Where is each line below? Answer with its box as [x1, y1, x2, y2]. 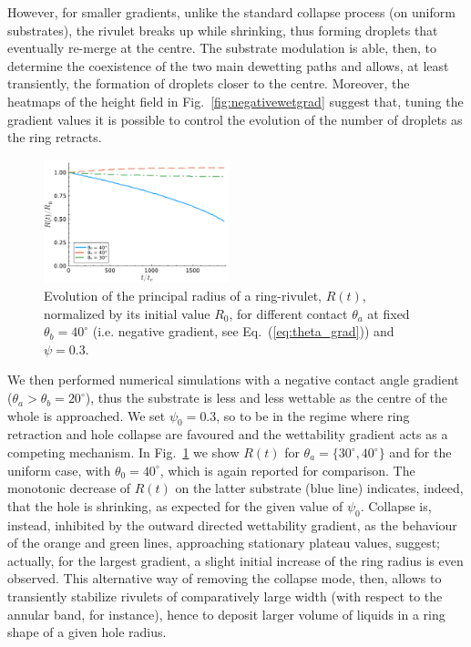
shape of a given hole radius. [7, 622, 167, 642]
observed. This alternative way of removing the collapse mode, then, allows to [7, 569, 442, 588]
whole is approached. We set [7, 406, 166, 425]
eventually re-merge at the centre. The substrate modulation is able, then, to [7, 38, 436, 57]
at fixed [367, 303, 410, 323]
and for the [389, 443, 452, 462]
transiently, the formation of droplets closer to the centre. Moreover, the [7, 74, 410, 93]
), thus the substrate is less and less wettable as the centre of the [85, 388, 448, 407]
